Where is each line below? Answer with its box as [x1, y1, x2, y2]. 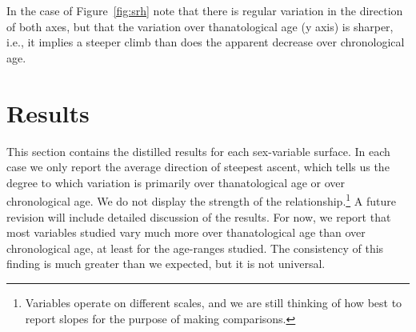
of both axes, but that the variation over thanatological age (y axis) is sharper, [6, 18, 394, 34]
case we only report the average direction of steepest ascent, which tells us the [6, 158, 390, 175]
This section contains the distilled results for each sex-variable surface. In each [6, 142, 390, 159]
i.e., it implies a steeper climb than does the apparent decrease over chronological [6, 34, 405, 50]
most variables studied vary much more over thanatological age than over [6, 224, 366, 241]
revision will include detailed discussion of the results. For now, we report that [6, 208, 391, 225]
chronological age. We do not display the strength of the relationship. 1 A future [6, 190, 396, 209]
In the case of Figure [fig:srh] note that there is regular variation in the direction [6, 2, 403, 18]
